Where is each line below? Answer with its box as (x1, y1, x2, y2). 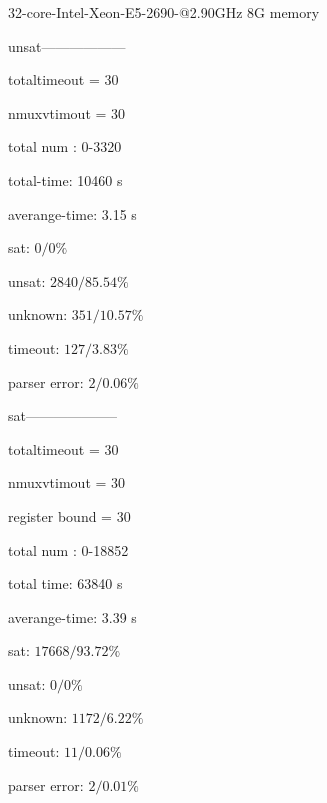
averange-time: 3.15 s (8, 203, 137, 224)
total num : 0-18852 (8, 539, 129, 560)
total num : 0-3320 (8, 136, 122, 157)
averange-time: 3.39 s (8, 606, 137, 627)
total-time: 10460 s (8, 169, 123, 190)
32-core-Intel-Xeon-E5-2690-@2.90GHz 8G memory (8, 2, 320, 22)
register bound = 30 (8, 505, 131, 526)
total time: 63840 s (8, 573, 123, 594)
